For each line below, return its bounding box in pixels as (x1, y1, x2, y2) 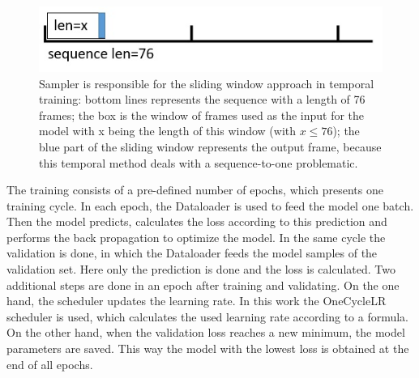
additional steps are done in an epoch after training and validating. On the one (6, 276, 400, 293)
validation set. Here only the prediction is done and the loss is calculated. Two (6, 261, 395, 278)
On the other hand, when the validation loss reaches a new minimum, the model (6, 324, 405, 341)
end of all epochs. (6, 355, 93, 372)
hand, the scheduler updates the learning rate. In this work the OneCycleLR (6, 292, 387, 309)
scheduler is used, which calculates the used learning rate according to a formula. (6, 308, 409, 325)
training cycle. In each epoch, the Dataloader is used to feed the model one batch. (6, 197, 414, 214)
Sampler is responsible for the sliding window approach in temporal (39, 74, 374, 91)
